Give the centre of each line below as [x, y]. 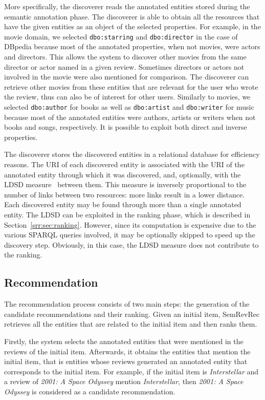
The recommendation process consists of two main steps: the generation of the [127, 304]
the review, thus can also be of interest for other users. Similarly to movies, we [127, 97]
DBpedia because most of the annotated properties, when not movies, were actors [132, 46]
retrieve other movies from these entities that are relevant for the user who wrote [131, 86]
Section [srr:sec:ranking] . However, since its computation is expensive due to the [130, 224]
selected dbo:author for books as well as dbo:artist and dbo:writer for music [129, 107]
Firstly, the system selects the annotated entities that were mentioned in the [124, 341]
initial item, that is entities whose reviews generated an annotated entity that [126, 361]
